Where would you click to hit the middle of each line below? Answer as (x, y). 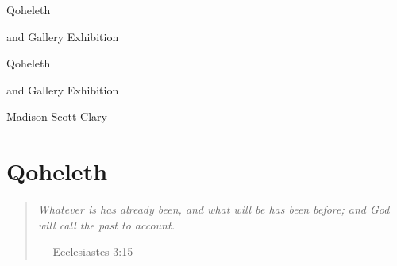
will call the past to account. (106, 224)
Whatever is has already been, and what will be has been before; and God (214, 209)
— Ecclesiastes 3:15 (85, 251)
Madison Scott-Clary (57, 116)
